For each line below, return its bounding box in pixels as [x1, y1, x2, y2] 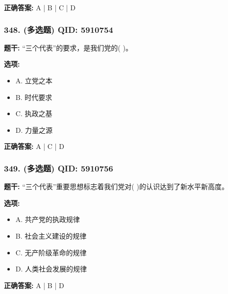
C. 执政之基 [15, 108, 52, 119]
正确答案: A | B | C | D [4, 2, 76, 12]
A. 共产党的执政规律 [15, 214, 80, 224]
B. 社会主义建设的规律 [15, 230, 87, 241]
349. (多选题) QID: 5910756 [4, 162, 113, 174]
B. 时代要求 [15, 92, 52, 102]
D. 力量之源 [15, 124, 53, 135]
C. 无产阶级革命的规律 [15, 247, 87, 257]
